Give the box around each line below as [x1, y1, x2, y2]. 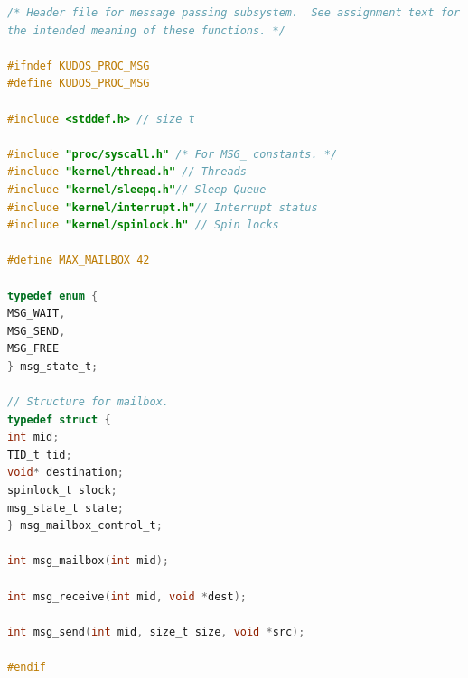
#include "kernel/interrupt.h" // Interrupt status [7, 200, 318, 214]
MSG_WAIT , [7, 307, 66, 320]
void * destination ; [7, 466, 124, 479]
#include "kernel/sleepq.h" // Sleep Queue [7, 182, 267, 196]
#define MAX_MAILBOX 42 [7, 254, 150, 267]
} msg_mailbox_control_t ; [7, 519, 163, 533]
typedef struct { [7, 413, 111, 426]
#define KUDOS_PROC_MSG [7, 77, 150, 90]
